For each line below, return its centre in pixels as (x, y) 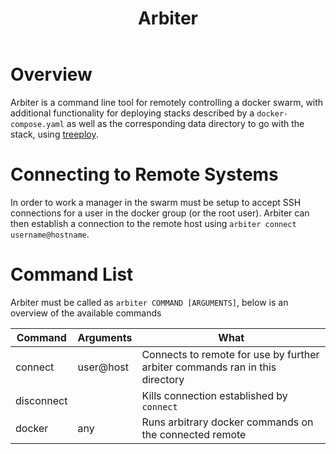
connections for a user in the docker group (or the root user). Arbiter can (160, 213)
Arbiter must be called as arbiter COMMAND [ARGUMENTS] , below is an (149, 302)
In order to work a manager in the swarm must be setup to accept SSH (156, 202)
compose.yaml (37, 124)
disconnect (41, 400)
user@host (103, 367)
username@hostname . (50, 234)
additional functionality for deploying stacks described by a (132, 113)
